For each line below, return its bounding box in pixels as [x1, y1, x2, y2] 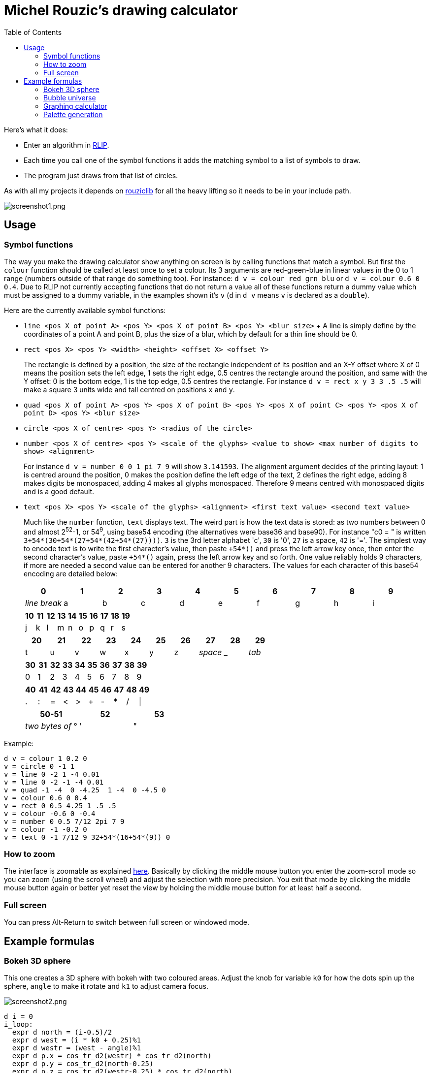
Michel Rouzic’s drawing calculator [4, 2, 238, 19]
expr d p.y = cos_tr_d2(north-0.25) [12, 1060, 154, 1068]
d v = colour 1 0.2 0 [4, 754, 87, 762]
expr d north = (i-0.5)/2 [12, 1028, 112, 1037]
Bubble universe [43, 93, 96, 102]
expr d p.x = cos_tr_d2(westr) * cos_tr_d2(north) [12, 1052, 212, 1060]
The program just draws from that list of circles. [24, 171, 178, 180]
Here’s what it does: [4, 125, 68, 134]
